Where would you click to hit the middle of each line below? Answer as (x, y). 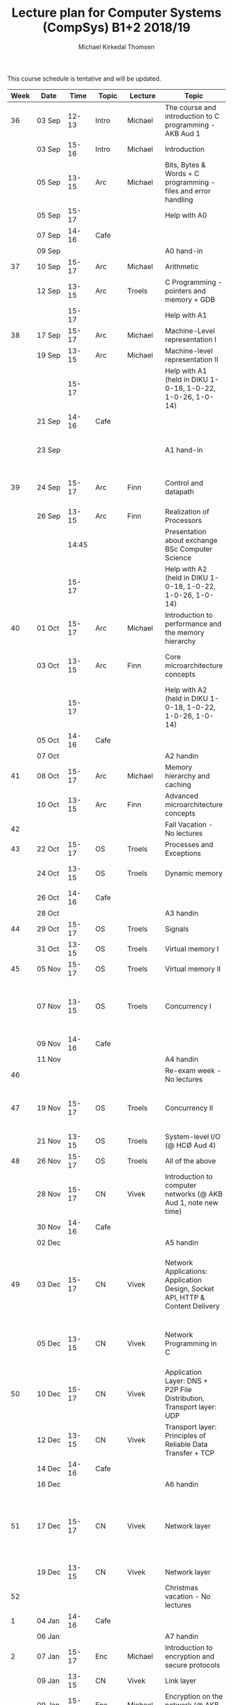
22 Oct (48, 848)
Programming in (191, 1343)
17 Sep (49, 335)
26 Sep (49, 516)
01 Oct (48, 628)
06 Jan (49, 1636)
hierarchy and (187, 775)
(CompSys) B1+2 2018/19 (116, 27)
